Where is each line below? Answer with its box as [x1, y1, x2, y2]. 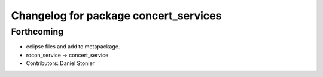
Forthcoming [11, 26, 64, 37]
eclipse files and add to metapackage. [26, 43, 120, 50]
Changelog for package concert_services [11, 9, 222, 22]
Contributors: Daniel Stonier [26, 60, 95, 67]
